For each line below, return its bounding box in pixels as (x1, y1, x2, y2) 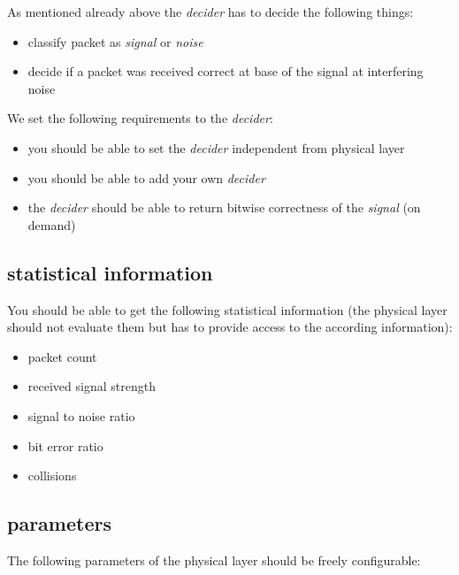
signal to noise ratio (27, 406, 135, 425)
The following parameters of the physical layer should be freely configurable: (7, 550, 421, 569)
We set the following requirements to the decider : (7, 109, 273, 127)
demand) (27, 215, 76, 234)
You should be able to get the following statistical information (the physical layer (7, 300, 448, 318)
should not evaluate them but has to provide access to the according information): (7, 318, 453, 336)
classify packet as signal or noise (27, 32, 203, 50)
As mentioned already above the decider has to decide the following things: (7, 3, 414, 20)
